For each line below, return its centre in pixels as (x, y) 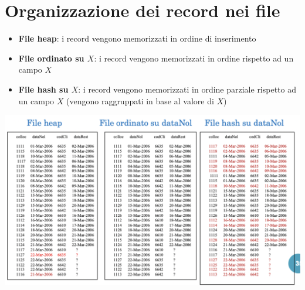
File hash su (43, 89)
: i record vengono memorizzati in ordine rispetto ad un (194, 58)
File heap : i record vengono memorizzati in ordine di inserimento (137, 38)
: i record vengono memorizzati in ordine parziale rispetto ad (187, 89)
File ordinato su (51, 58)
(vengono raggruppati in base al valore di (140, 100)
